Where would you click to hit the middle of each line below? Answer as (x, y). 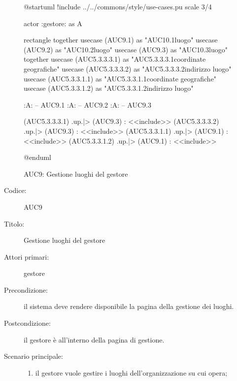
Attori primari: (27, 256)
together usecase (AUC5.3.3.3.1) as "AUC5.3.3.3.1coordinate (115, 59)
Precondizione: (26, 289)
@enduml (38, 157)
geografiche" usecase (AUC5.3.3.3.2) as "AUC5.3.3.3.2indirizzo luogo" (128, 68)
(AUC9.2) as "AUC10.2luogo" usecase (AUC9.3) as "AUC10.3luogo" (126, 49)
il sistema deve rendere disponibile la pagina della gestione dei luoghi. (129, 306)
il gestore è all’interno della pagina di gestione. (94, 339)
